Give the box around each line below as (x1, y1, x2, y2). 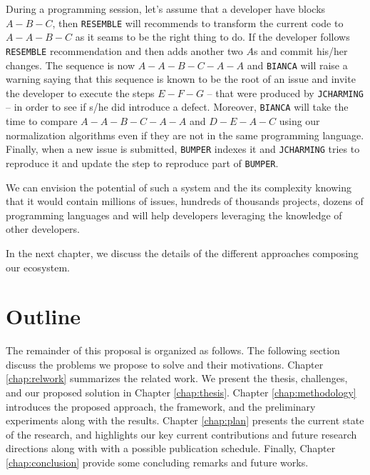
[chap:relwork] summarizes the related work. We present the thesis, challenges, (6, 371, 348, 386)
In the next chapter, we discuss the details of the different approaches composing (6, 245, 359, 260)
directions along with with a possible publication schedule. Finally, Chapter (6, 441, 336, 456)
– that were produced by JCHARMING (207, 85, 364, 100)
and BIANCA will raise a (247, 57, 348, 72)
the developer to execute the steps (6, 85, 155, 100)
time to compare (6, 114, 78, 129)
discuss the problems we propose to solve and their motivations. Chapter (6, 356, 324, 371)
